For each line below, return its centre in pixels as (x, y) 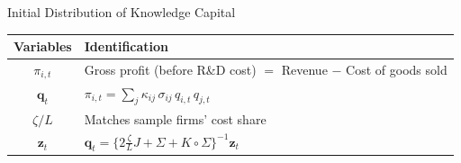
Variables (43, 46)
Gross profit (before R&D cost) (170, 70)
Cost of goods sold (397, 70)
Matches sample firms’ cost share (175, 118)
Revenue (304, 70)
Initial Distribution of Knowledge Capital (122, 12)
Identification (127, 46)
